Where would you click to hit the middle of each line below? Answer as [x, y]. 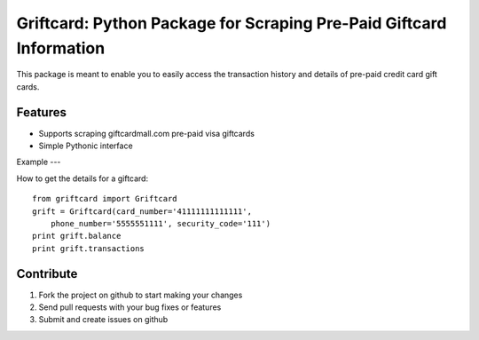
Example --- [39, 162]
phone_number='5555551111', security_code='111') [160, 223]
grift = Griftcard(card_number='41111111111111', [142, 211]
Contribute [47, 274]
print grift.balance [77, 236]
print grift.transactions [89, 248]
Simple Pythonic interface [86, 146]
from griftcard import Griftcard [105, 199]
